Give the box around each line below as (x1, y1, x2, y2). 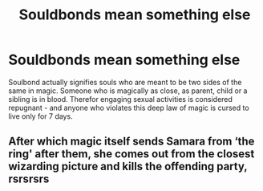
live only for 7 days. (8, 111, 74, 121)
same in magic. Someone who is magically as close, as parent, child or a (8, 86, 248, 95)
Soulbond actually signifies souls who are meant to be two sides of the (8, 77, 242, 87)
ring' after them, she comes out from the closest (8, 147, 255, 161)
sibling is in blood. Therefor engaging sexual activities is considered (8, 94, 233, 104)
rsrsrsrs (8, 173, 50, 186)
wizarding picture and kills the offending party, (8, 160, 248, 173)
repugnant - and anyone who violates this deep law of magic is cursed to (8, 103, 250, 112)
